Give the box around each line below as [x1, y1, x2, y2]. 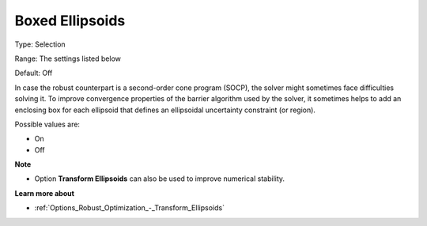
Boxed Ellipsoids [14, 12, 126, 29]
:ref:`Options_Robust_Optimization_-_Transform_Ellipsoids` [34, 203, 225, 213]
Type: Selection [14, 40, 66, 49]
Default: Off [14, 68, 53, 78]
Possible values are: [14, 119, 81, 129]
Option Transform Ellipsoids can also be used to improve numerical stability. [34, 174, 285, 183]
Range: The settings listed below [14, 54, 122, 63]
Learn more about [14, 188, 75, 198]
